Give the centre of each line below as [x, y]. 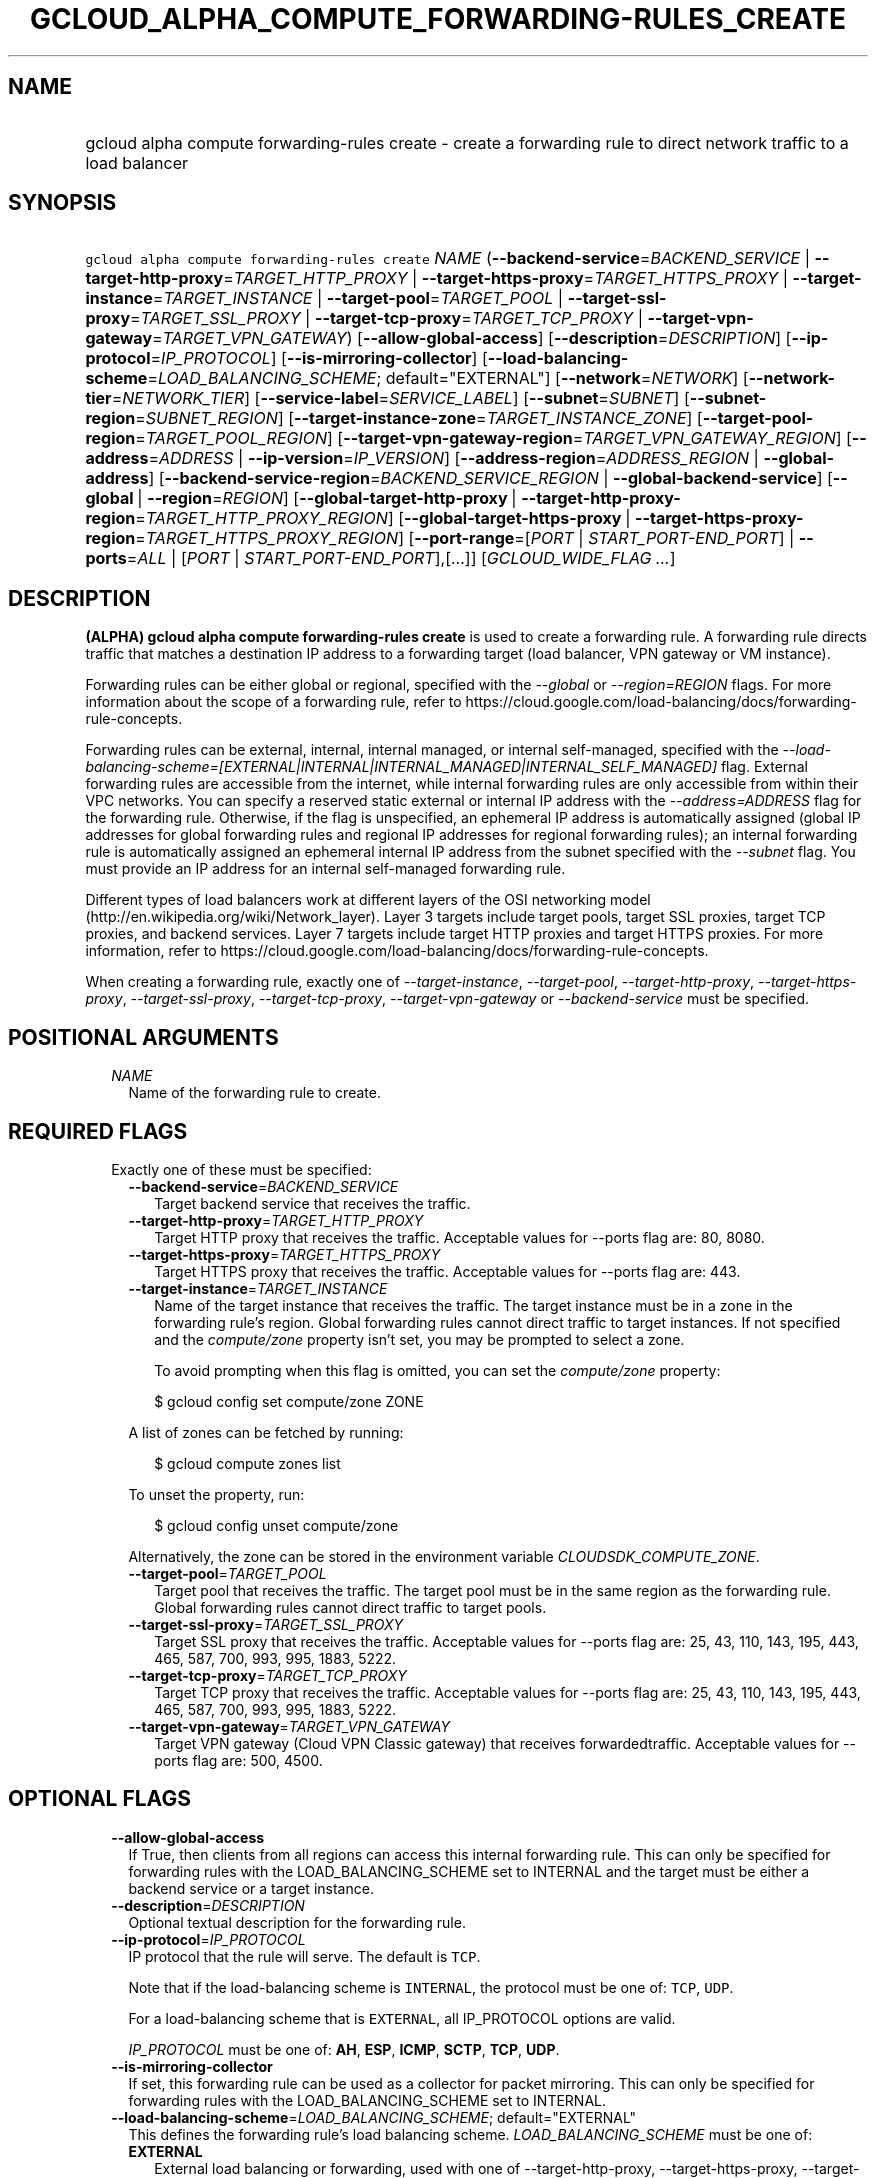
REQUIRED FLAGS [98, 1131]
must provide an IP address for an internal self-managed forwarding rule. [325, 869]
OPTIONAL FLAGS [99, 1799]
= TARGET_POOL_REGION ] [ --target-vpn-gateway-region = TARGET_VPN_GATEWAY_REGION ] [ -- [501, 438]
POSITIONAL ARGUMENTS [143, 1037]
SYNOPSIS [62, 203]
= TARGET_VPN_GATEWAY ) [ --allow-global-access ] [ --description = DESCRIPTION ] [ [472, 338]
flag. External [764, 767]
